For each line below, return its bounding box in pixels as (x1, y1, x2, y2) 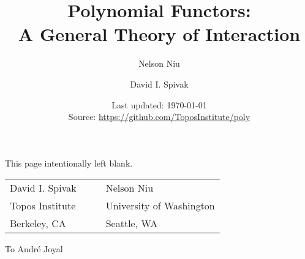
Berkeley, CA (10, 216, 66, 231)
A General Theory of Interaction (18, 21, 301, 47)
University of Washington (105, 198, 215, 213)
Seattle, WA (105, 216, 158, 231)
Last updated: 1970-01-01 (111, 98, 207, 111)
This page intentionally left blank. (5, 156, 133, 169)
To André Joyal (5, 242, 63, 255)
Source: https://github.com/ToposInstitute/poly (68, 110, 250, 123)
